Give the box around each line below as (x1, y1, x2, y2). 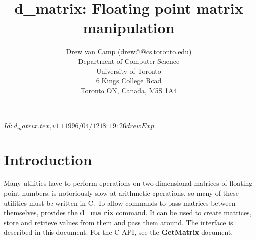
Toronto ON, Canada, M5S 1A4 (80, 85, 177, 95)
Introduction (4, 149, 92, 170)
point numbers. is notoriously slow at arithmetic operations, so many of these (4, 188, 239, 198)
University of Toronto (96, 65, 161, 76)
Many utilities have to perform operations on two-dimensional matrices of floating (4, 178, 253, 188)
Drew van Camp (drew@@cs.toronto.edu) (66, 46, 192, 57)
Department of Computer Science (78, 56, 180, 66)
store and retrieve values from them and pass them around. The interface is (4, 217, 233, 227)
